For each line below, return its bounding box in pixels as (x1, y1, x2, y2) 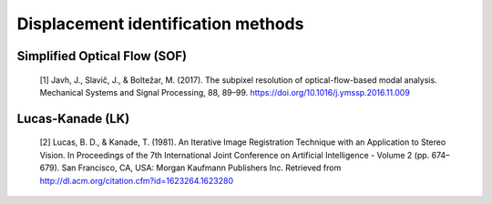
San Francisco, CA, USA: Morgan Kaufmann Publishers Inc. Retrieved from (61, 162, 342, 173)
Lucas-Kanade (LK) (16, 110, 130, 127)
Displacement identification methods (16, 14, 304, 34)
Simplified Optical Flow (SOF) (16, 48, 187, 64)
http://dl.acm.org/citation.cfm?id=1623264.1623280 (39, 175, 234, 186)
